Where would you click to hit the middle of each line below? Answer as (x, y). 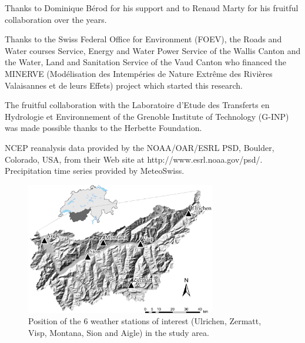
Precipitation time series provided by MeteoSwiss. (95, 171)
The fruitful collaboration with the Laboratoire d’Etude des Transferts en (137, 105)
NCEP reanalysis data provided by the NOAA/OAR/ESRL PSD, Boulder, (140, 147)
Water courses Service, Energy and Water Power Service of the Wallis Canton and (153, 50)
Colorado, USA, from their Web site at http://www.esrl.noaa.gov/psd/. (134, 159)
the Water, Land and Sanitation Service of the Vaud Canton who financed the (146, 62)
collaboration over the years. (56, 19)
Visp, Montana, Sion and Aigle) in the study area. (119, 332)
